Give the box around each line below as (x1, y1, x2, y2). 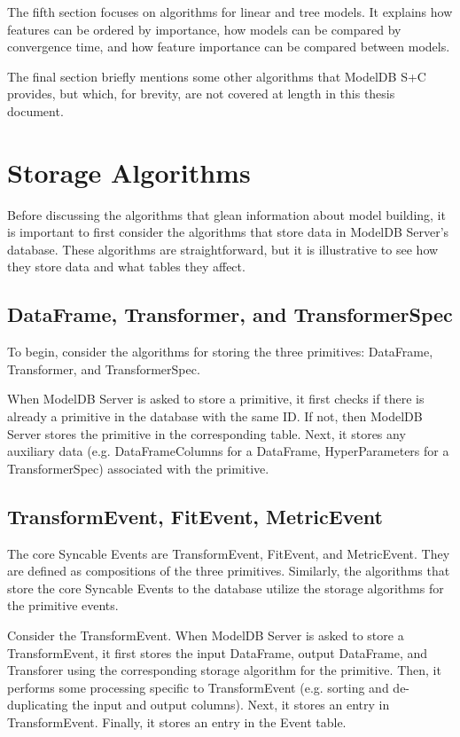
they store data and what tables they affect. (7, 257, 246, 276)
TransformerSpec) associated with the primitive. (7, 459, 269, 477)
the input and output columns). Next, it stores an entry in (72, 695, 390, 714)
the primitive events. (7, 596, 119, 615)
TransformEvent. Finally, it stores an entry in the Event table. (7, 712, 347, 731)
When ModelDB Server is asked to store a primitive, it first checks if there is (7, 389, 425, 408)
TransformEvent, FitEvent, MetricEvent (7, 502, 383, 529)
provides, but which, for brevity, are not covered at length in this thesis (7, 84, 395, 103)
